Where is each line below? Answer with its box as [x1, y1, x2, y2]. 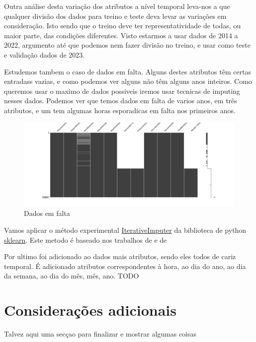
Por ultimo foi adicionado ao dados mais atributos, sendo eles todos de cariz [4, 251, 236, 262]
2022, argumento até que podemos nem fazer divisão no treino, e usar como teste [4, 40, 251, 50]
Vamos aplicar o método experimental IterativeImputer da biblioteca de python [4, 225, 247, 235]
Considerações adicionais [4, 300, 176, 320]
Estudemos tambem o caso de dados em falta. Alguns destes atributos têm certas [4, 66, 252, 76]
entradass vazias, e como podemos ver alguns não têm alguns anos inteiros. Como [4, 76, 252, 86]
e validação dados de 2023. [4, 49, 85, 60]
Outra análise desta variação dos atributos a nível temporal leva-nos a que [4, 1, 230, 11]
